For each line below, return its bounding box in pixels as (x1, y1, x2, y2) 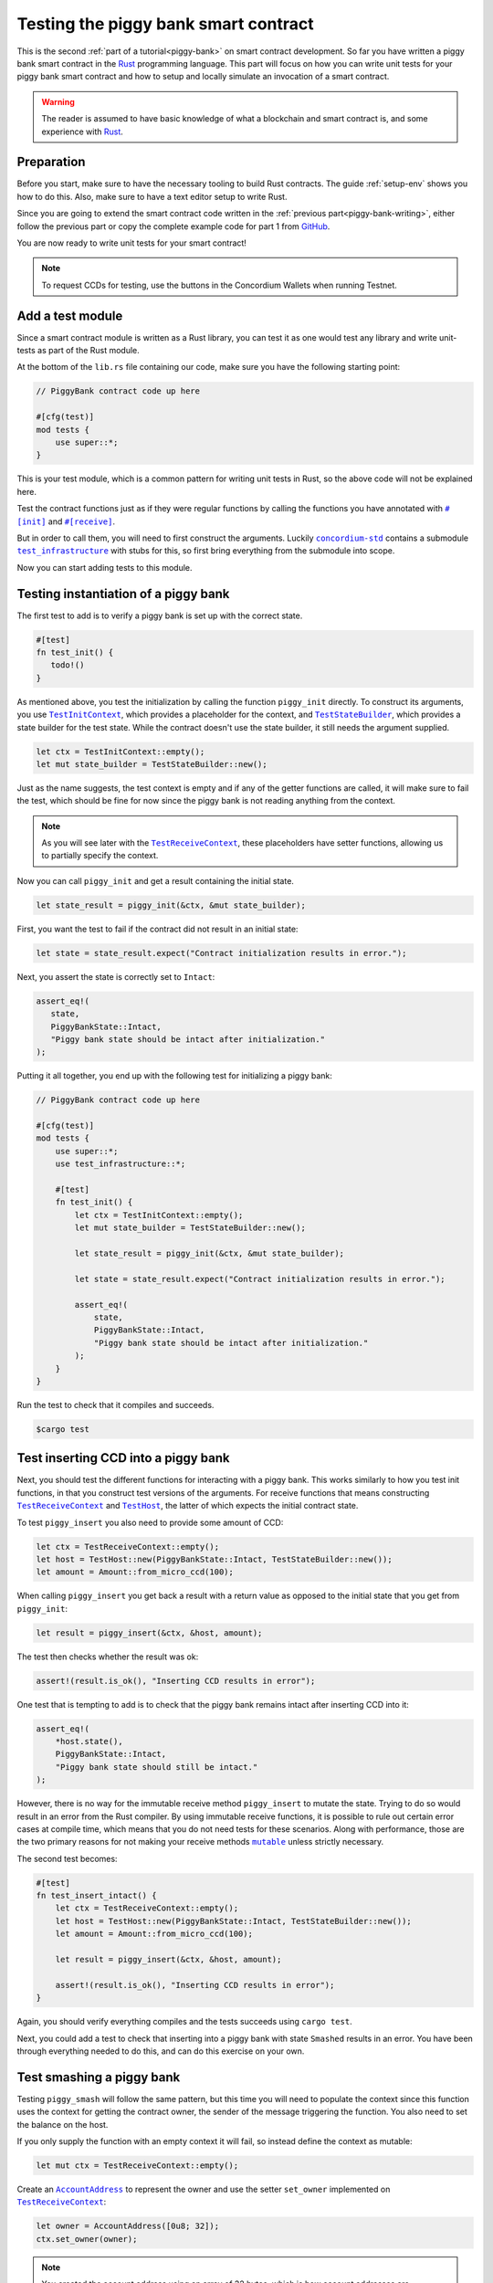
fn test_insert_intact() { (36, 1890, 157, 1901)
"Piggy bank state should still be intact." (55, 1762, 258, 1772)
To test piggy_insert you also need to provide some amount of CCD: (16, 1517, 284, 1528)
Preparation (16, 154, 86, 170)
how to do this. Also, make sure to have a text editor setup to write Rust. (16, 191, 288, 202)
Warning (41, 96, 75, 107)
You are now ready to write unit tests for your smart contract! (16, 237, 246, 248)
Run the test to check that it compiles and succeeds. (16, 1399, 215, 1410)
